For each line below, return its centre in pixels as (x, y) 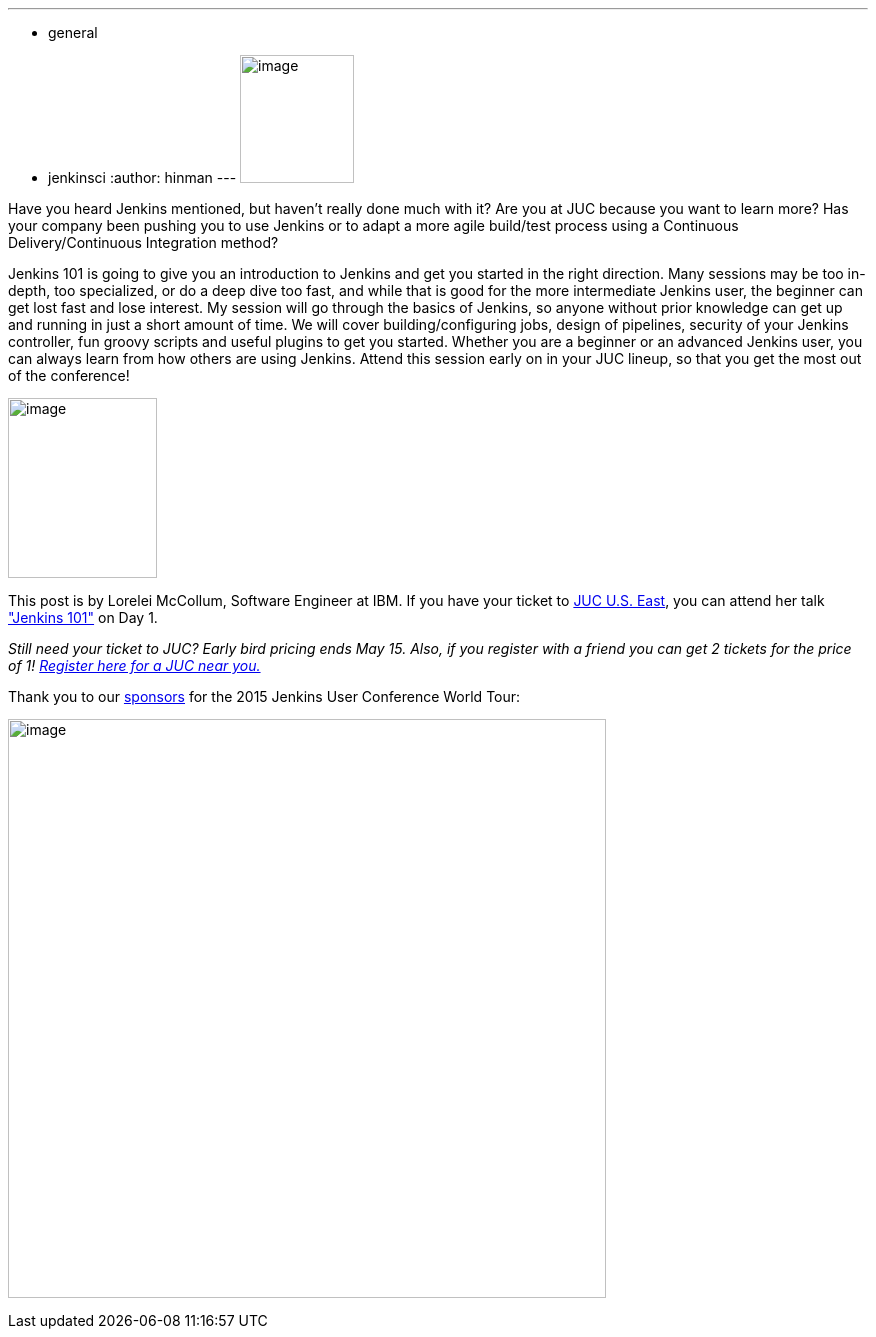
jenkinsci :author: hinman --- (142, 177)
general (73, 32)
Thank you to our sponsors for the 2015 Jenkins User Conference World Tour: (264, 696)
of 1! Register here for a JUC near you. (134, 665)
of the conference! (69, 375)
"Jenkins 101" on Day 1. (83, 617)
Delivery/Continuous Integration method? (143, 242)
